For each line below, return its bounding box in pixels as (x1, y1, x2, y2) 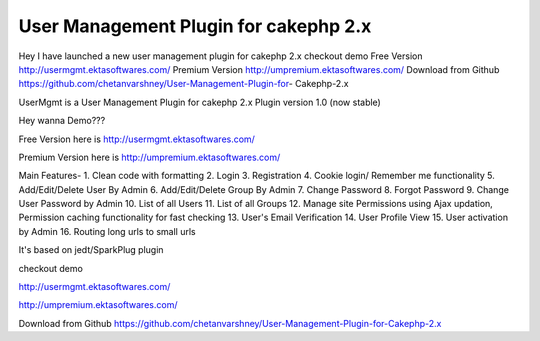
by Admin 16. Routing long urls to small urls (18, 225, 196, 237)
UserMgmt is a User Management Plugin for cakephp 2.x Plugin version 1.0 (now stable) (18, 96, 382, 108)
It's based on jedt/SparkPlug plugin (18, 244, 164, 256)
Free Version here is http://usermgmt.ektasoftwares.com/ (18, 133, 255, 145)
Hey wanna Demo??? (18, 115, 106, 127)
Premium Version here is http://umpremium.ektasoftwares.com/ (18, 151, 281, 163)
